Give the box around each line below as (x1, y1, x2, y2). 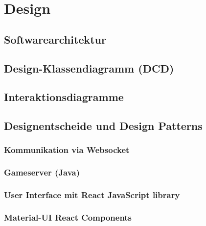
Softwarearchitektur (4, 31, 106, 47)
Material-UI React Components (4, 211, 132, 223)
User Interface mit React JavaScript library (4, 189, 180, 201)
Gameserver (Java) (4, 166, 80, 178)
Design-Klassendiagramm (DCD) (4, 60, 174, 75)
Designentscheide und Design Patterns (4, 118, 203, 133)
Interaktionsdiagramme (4, 89, 124, 104)
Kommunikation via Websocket (4, 144, 130, 156)
